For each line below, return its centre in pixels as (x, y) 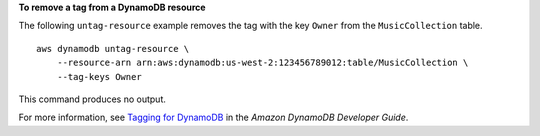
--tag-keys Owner (99, 76)
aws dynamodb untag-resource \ (113, 48)
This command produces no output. (92, 99)
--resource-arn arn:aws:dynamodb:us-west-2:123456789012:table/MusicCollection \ (262, 63)
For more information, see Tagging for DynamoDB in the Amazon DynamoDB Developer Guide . (213, 117)
